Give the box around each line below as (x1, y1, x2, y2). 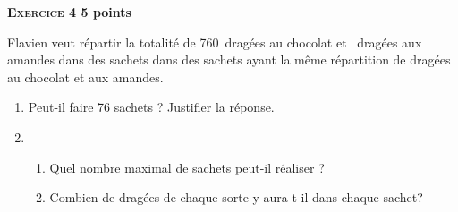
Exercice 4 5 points (7, 3, 131, 21)
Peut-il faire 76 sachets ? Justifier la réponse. (28, 98, 275, 116)
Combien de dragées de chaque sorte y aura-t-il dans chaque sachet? (49, 188, 423, 207)
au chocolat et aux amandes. (7, 67, 164, 86)
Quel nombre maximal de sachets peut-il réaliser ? (49, 157, 325, 176)
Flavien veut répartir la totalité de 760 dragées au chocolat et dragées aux (7, 32, 422, 51)
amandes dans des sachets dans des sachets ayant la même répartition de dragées (7, 50, 451, 69)
